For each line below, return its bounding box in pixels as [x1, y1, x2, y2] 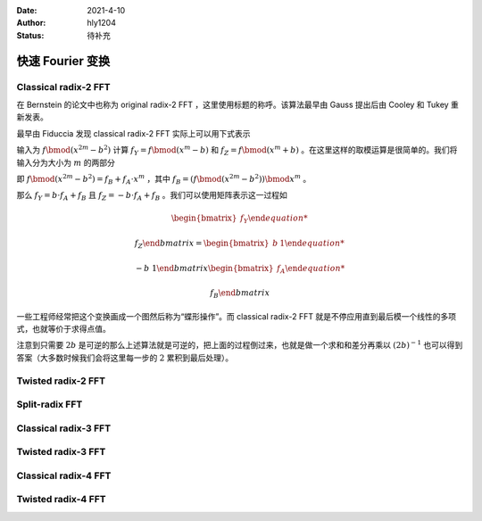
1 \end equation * [279, 238, 345, 249]
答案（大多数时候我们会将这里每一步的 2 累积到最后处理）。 [16, 352, 234, 363]
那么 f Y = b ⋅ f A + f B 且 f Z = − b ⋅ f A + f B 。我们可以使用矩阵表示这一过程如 [16, 190, 287, 203]
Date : [16, 5, 37, 15]
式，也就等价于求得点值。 [16, 324, 111, 335]
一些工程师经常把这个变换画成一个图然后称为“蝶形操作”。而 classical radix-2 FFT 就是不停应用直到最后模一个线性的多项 [16, 310, 457, 321]
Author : [16, 18, 46, 29]
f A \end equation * [277, 263, 345, 276]
